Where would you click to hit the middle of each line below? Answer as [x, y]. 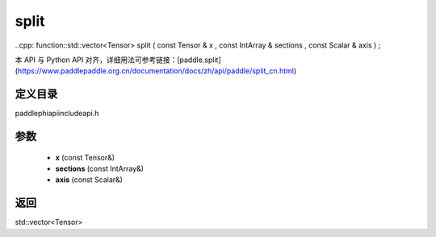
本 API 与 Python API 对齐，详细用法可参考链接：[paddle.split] [118, 60]
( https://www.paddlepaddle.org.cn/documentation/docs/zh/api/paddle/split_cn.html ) [156, 71]
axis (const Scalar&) [89, 180]
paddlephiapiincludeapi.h [57, 114]
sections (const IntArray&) [100, 168]
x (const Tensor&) [85, 157]
